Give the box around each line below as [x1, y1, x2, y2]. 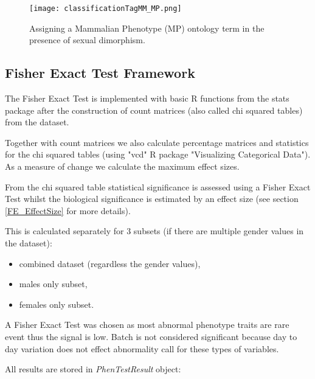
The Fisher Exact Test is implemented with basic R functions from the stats [5, 92, 289, 105]
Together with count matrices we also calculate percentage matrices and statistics [5, 136, 309, 148]
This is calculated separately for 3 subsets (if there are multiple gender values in [5, 224, 304, 237]
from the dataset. [5, 116, 69, 128]
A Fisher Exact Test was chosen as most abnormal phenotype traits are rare [5, 318, 289, 331]
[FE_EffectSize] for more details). [5, 204, 131, 217]
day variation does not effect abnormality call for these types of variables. [5, 342, 279, 355]
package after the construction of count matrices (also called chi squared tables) [5, 103, 303, 116]
